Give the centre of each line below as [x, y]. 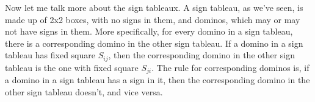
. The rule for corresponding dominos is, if [230, 67]
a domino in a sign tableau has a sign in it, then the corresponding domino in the [157, 80]
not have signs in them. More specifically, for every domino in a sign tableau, [149, 31]
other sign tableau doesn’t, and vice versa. [84, 91]
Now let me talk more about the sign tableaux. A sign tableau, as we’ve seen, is [154, 7]
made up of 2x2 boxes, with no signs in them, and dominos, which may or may [153, 19]
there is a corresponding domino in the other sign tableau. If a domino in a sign [154, 43]
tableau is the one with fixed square [72, 67]
